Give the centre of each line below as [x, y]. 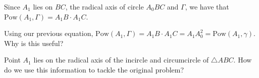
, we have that [207, 6]
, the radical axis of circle [105, 6]
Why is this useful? [34, 43]
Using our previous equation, [49, 33]
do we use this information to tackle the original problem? [94, 69]
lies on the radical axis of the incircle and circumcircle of [121, 60]
